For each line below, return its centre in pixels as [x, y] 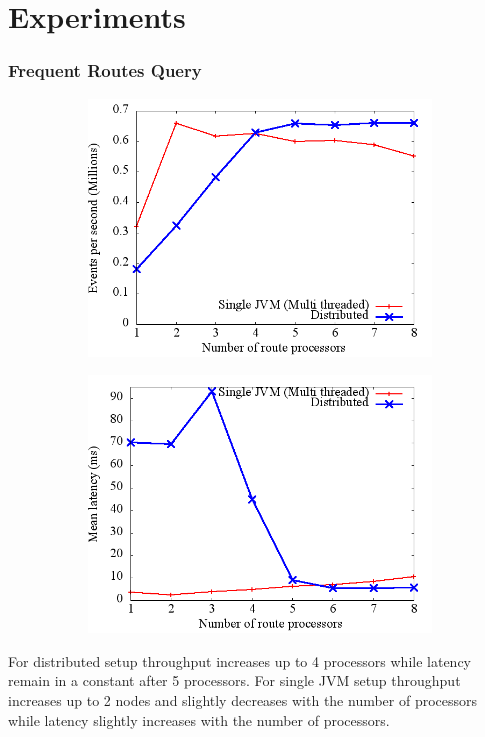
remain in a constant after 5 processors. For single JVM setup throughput [234, 680]
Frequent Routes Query [105, 70]
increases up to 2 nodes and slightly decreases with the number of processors [243, 699]
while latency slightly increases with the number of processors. [199, 719]
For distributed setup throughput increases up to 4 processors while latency [239, 660]
